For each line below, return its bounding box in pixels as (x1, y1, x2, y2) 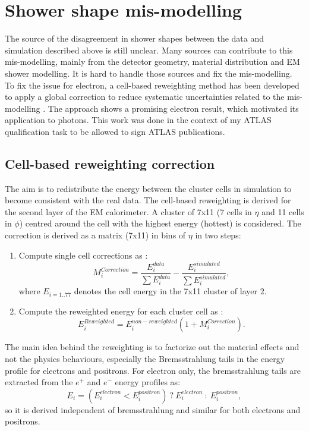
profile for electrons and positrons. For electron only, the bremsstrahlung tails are (5, 364, 301, 376)
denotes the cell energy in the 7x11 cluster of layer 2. (74, 285, 267, 297)
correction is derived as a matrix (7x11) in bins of (5, 229, 186, 241)
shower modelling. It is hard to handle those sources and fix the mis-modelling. (5, 67, 292, 79)
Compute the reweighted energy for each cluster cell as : (18, 304, 223, 317)
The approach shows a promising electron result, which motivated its (48, 102, 299, 114)
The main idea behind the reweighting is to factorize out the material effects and (5, 341, 299, 353)
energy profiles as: (115, 376, 181, 388)
